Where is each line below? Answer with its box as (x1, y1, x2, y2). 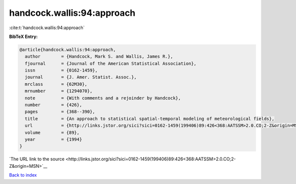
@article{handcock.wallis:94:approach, (19, 47, 116, 52)
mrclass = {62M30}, (25, 81, 87, 87)
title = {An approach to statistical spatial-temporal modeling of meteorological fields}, (25, 116, 275, 121)
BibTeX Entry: (9, 34, 38, 39)
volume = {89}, (25, 130, 80, 135)
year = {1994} (25, 137, 82, 142)
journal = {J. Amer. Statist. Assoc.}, (25, 74, 137, 80)
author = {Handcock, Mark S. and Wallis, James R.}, (25, 54, 173, 59)
